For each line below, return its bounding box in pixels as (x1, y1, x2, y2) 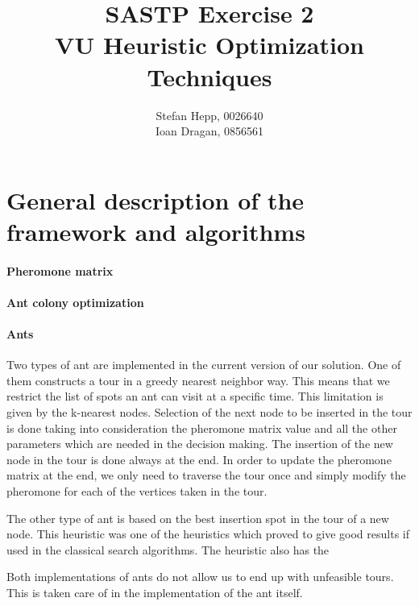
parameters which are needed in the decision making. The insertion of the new (6, 435, 393, 452)
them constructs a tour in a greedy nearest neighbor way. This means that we (6, 371, 390, 388)
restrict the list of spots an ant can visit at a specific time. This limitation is (6, 388, 384, 405)
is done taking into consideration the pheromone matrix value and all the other (6, 419, 397, 436)
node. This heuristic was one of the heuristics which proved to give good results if (6, 525, 410, 542)
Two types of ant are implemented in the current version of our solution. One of (6, 356, 401, 373)
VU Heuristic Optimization (55, 28, 364, 61)
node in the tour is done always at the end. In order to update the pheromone (6, 450, 392, 467)
